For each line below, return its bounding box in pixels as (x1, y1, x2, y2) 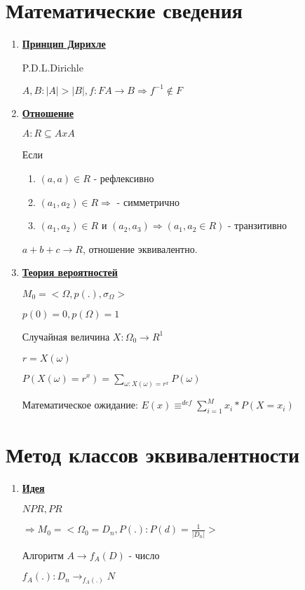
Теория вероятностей (22, 265, 118, 280)
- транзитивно (227, 218, 287, 233)
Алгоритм (22, 547, 64, 562)
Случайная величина (22, 329, 110, 343)
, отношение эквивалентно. (82, 241, 198, 256)
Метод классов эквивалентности (6, 440, 300, 469)
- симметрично (116, 194, 179, 209)
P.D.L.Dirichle (22, 60, 83, 74)
